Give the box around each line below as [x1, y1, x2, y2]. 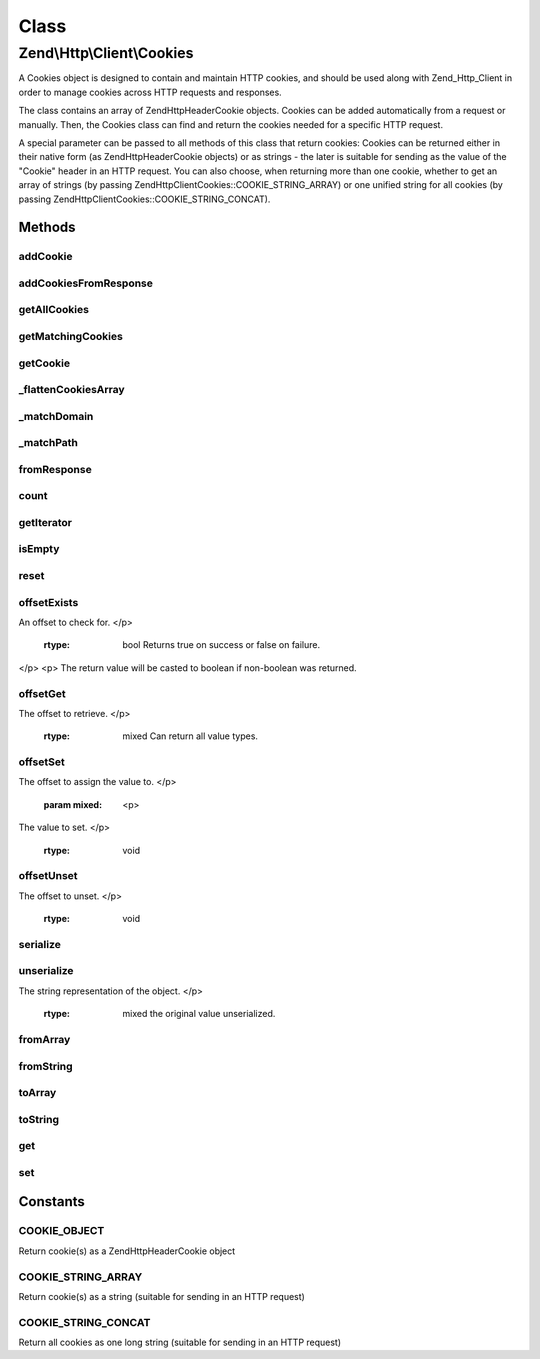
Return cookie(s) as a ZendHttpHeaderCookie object [18, 1245, 236, 1257]
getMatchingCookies [18, 329, 124, 343]
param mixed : [43, 798, 103, 810]
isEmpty [18, 542, 60, 556]
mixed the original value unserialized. [122, 1008, 276, 1020]
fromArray [18, 1033, 71, 1046]
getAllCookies [18, 303, 90, 317]
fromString [18, 1059, 74, 1073]
